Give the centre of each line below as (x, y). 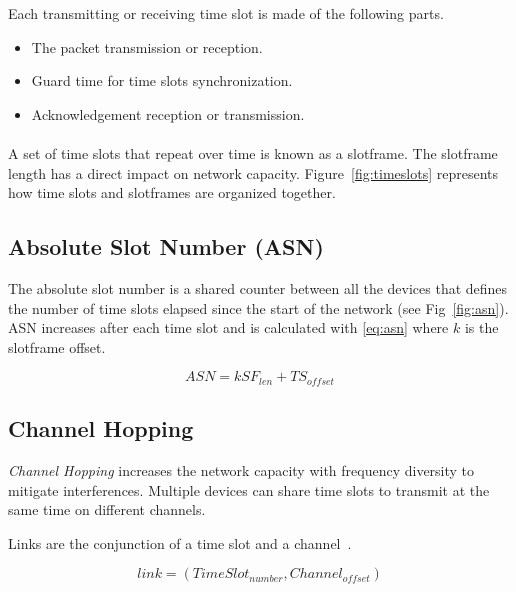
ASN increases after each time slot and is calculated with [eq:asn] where (228, 327)
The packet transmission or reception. (147, 46)
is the (481, 327)
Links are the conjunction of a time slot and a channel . (180, 542)
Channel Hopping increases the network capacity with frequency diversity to (241, 469)
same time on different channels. (107, 509)
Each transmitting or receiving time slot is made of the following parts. (226, 13)
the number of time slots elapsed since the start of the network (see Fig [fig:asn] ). (258, 307)
